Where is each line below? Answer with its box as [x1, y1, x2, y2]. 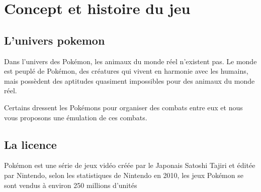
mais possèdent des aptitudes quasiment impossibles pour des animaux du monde [4, 75, 255, 86]
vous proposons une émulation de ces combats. [4, 112, 147, 122]
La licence [4, 136, 57, 152]
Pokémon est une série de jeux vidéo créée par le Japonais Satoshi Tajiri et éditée [4, 160, 255, 170]
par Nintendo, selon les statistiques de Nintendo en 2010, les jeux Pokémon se [4, 169, 243, 180]
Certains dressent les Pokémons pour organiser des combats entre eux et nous [4, 102, 243, 112]
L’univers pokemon [4, 32, 105, 48]
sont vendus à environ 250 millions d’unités [4, 179, 137, 190]
